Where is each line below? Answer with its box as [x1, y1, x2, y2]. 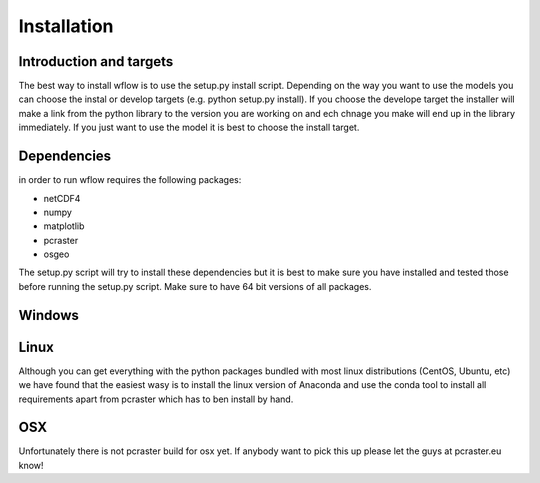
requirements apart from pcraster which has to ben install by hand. [18, 393, 294, 405]
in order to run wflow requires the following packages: [18, 174, 242, 186]
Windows [18, 306, 79, 324]
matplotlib [43, 220, 85, 232]
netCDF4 [43, 192, 81, 204]
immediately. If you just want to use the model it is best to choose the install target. [18, 121, 360, 134]
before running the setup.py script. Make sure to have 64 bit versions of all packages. [18, 280, 372, 292]
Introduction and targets [18, 53, 174, 70]
